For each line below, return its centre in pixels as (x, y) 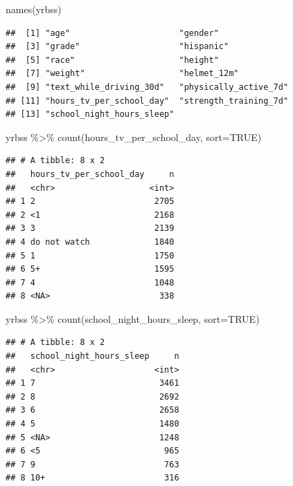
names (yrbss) (34, 9)
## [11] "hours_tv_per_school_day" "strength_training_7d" (147, 101)
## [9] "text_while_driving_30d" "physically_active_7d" (147, 87)
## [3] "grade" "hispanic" (117, 47)
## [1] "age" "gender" (112, 33)
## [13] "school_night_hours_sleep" (90, 114)
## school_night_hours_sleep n (92, 356)
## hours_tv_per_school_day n (90, 174)
